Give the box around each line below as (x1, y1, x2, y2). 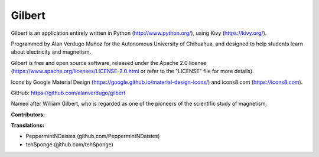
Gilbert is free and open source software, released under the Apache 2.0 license (11, 59, 207, 66)
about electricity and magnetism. (11, 48, 92, 55)
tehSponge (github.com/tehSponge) (25, 140, 113, 148)
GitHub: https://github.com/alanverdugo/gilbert (11, 89, 126, 96)
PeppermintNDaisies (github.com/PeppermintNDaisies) (25, 133, 160, 140)
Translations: (11, 122, 44, 129)
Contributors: (11, 111, 45, 118)
